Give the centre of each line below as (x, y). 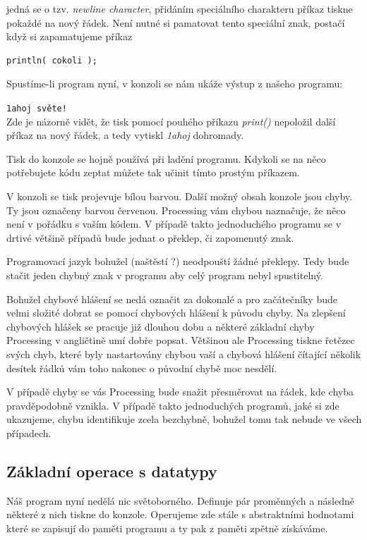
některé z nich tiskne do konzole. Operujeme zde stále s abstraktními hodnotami (180, 514)
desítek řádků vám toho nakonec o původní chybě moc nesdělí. (142, 368)
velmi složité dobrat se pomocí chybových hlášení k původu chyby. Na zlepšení (176, 313)
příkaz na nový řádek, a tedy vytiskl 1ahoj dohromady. (125, 135)
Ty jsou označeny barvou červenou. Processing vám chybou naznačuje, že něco (176, 210)
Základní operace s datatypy (112, 471)
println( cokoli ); (52, 60)
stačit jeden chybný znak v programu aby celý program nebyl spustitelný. (165, 275)
